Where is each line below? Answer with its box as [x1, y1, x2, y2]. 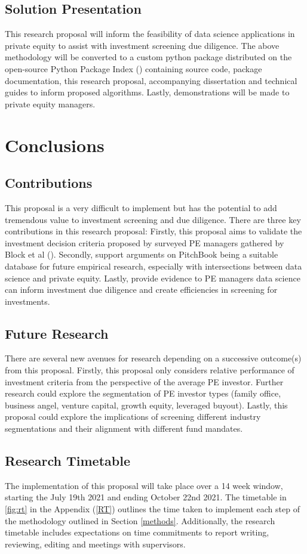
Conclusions [5, 132, 105, 157]
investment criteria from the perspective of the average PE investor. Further [5, 375, 284, 388]
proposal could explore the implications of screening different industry [5, 410, 261, 423]
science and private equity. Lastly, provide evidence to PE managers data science [5, 271, 300, 284]
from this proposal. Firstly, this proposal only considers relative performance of [5, 364, 294, 376]
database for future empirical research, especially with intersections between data [5, 259, 302, 272]
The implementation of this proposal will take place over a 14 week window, [5, 479, 283, 491]
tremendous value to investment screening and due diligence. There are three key [5, 213, 301, 225]
